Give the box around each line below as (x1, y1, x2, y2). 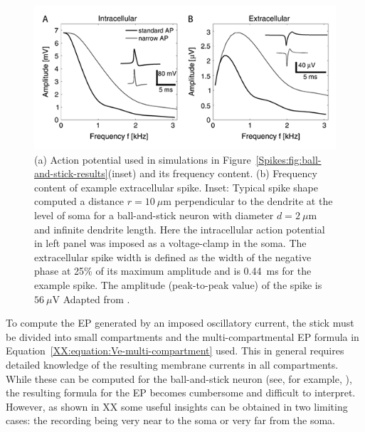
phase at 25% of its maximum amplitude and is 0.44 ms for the (34, 263, 312, 278)
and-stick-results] (34, 166, 108, 181)
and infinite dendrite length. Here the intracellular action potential (34, 221, 325, 236)
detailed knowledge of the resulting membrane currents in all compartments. (6, 357, 339, 372)
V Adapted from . (52, 291, 130, 306)
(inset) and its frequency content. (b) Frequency (107, 166, 317, 181)
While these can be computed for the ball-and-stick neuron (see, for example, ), (6, 371, 352, 386)
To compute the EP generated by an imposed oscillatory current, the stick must (6, 315, 354, 330)
